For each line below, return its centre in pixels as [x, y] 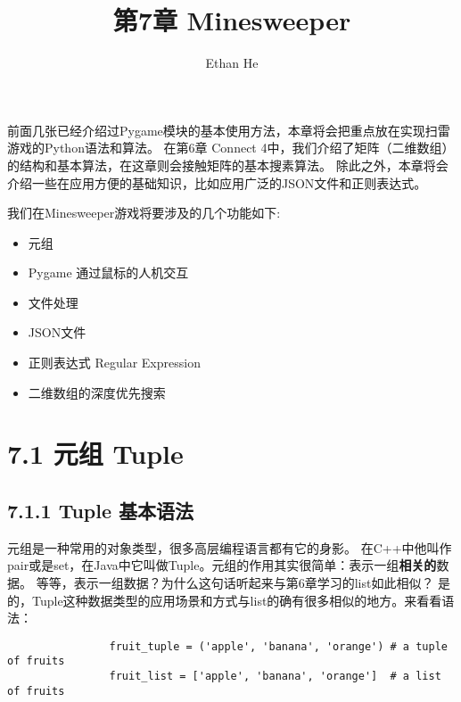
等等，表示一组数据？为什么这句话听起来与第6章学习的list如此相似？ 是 [243, 583]
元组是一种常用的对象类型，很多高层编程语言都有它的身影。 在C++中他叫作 [230, 547]
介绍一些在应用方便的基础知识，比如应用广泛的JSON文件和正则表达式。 [217, 182]
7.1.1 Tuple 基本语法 [101, 511]
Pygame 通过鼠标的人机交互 [108, 273]
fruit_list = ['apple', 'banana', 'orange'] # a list [275, 677]
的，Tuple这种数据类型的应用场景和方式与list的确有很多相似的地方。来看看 [225, 600]
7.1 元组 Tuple [95, 454]
